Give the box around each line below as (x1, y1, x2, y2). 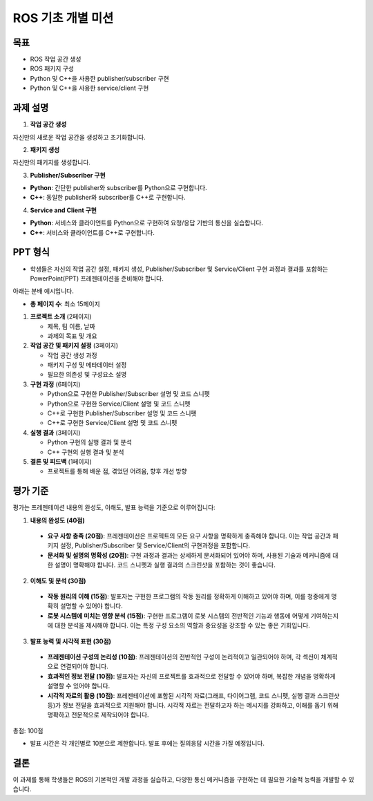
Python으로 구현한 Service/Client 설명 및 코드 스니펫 (47, 399, 191, 408)
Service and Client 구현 (30, 206, 97, 214)
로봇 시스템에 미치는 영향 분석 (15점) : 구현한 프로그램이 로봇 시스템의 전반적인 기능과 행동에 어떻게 (47, 612, 309, 620)
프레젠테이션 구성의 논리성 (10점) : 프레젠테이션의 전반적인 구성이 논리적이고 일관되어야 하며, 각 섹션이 (47, 652, 320, 661)
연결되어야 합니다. (59, 662, 108, 670)
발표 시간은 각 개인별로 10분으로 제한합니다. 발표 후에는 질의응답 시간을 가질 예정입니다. (30, 739, 265, 748)
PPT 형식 (12, 246, 50, 258)
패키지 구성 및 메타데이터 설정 (47, 361, 127, 369)
